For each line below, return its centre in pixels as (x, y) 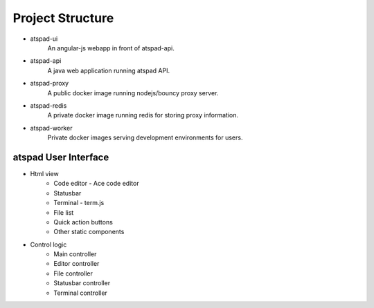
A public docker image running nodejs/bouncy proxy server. (133, 93)
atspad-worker (51, 128)
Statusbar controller (82, 283)
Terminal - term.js (79, 203)
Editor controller (77, 264)
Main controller (75, 254)
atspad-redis (48, 105)
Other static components (89, 232)
